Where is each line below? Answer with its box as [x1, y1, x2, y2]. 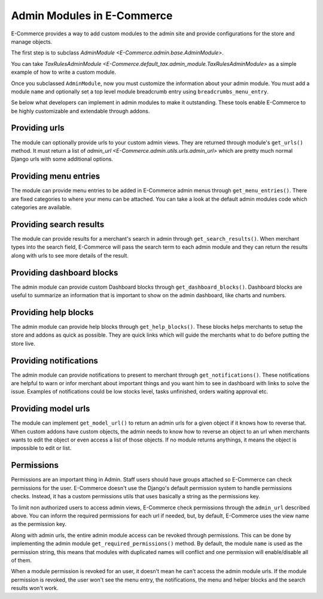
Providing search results [11, 219, 105, 229]
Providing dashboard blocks [11, 267, 118, 278]
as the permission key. [11, 521, 67, 528]
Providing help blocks [11, 307, 94, 317]
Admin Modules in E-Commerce [11, 9, 173, 22]
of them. [11, 556, 32, 564]
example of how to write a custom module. [11, 69, 117, 76]
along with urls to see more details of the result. [11, 252, 129, 259]
